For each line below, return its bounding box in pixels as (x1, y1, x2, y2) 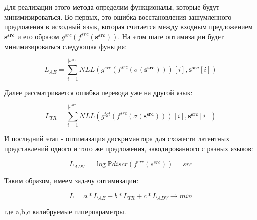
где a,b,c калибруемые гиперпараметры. (4, 206, 126, 217)
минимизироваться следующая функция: (4, 41, 127, 51)
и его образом (17, 31, 59, 41)
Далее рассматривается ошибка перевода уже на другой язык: (4, 87, 193, 97)
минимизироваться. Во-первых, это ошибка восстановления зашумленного (4, 11, 232, 22)
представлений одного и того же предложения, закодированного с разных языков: (4, 143, 253, 153)
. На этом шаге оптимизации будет (118, 31, 224, 41)
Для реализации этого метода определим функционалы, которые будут (4, 2, 220, 12)
